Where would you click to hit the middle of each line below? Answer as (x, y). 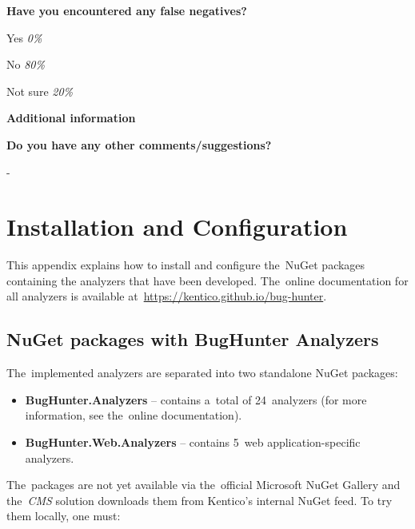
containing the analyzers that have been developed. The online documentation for (207, 280)
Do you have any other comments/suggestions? (139, 144)
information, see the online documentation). (134, 415)
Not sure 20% (40, 91)
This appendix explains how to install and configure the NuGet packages (186, 265)
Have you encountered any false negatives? (127, 10)
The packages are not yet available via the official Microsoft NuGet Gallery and (204, 485)
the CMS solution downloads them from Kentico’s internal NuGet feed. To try (200, 500)
